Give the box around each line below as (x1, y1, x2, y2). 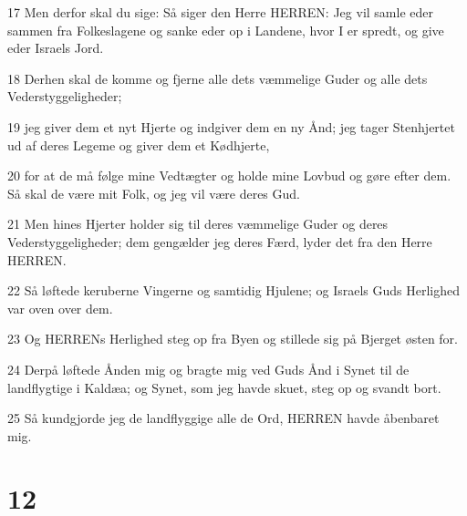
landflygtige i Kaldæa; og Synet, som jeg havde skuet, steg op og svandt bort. (7, 377, 441, 397)
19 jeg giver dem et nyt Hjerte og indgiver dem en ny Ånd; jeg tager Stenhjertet (7, 117, 455, 136)
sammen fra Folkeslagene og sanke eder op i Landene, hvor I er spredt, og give (7, 20, 444, 39)
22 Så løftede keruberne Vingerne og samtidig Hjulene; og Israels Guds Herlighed (7, 281, 461, 300)
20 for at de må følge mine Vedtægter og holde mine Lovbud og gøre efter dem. (7, 166, 451, 185)
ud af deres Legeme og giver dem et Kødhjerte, (7, 135, 270, 154)
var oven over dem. (7, 298, 113, 317)
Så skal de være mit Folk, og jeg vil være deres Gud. (7, 183, 300, 202)
